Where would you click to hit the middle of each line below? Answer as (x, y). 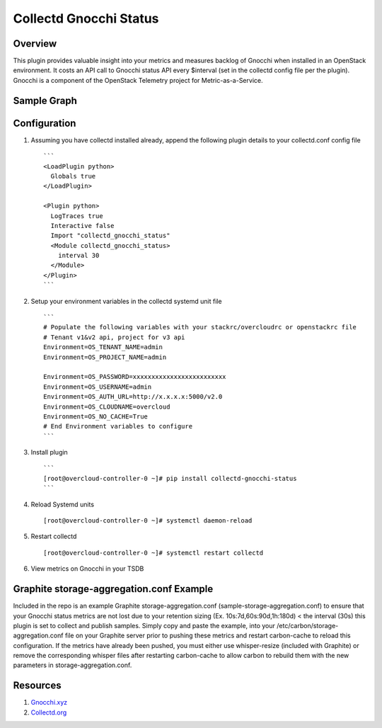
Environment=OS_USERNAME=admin (98, 387)
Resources (37, 686)
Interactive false (82, 226)
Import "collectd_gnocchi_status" (110, 236)
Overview (35, 44)
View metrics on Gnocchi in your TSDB (87, 569)
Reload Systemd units (63, 504)
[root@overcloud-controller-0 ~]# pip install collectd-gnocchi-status (170, 478)
